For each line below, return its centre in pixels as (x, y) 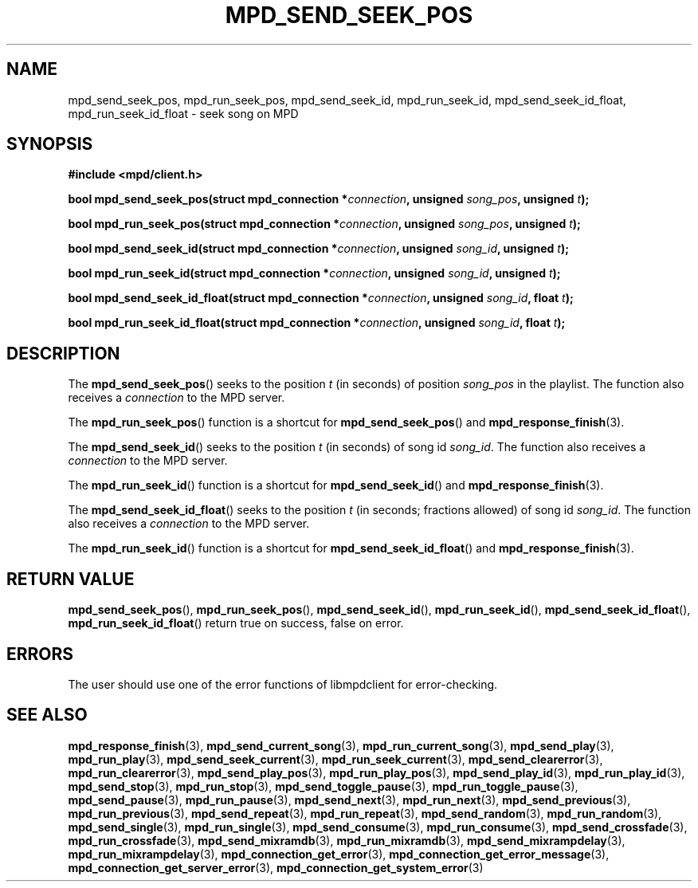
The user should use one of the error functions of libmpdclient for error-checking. (283, 684)
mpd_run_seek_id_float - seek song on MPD (183, 113)
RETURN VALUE (71, 579)
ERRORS (40, 654)
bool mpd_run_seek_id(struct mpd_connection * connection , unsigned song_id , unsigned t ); (314, 273)
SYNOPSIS (50, 144)
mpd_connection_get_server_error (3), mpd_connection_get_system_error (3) (276, 867)
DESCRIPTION (63, 353)
